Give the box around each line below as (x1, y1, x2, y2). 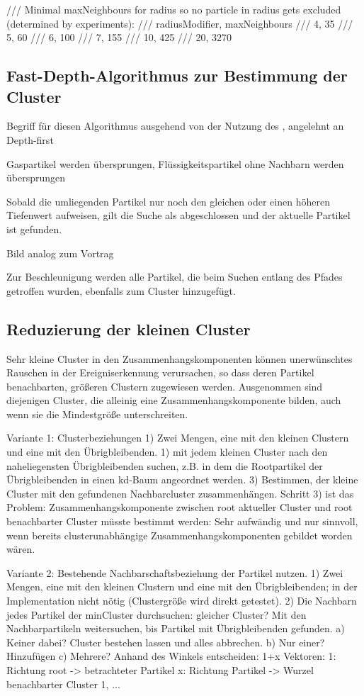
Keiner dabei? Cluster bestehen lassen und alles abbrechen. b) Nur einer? (6, 634, 325, 649)
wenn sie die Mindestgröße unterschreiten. (6, 406, 188, 421)
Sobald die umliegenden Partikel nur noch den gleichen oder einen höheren (6, 193, 330, 208)
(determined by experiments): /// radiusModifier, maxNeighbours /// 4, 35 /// (6, 16, 353, 30)
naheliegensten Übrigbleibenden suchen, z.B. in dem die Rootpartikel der (6, 458, 323, 473)
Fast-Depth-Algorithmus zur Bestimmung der (6, 64, 348, 86)
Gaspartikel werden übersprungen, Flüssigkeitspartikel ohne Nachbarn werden (6, 156, 344, 171)
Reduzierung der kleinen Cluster (6, 318, 251, 339)
